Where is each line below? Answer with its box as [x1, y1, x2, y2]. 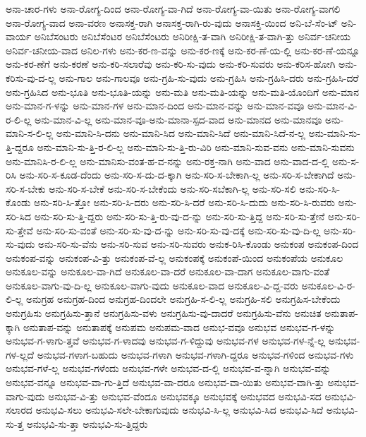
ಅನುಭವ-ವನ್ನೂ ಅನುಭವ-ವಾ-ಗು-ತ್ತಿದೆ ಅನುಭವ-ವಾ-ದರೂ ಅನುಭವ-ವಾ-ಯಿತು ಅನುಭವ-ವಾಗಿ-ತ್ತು [6, 375, 324, 390]
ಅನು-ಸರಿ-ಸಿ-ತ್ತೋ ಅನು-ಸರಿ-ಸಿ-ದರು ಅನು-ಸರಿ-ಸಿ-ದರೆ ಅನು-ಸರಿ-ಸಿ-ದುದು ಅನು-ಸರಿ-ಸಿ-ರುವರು [34, 195, 335, 210]
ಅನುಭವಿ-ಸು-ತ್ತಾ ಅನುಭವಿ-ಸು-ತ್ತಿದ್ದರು [26, 416, 148, 431]
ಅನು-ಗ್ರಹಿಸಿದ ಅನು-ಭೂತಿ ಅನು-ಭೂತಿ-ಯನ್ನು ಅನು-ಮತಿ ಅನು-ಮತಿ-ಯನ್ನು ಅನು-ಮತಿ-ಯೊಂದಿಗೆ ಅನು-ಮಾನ [6, 84, 359, 99]
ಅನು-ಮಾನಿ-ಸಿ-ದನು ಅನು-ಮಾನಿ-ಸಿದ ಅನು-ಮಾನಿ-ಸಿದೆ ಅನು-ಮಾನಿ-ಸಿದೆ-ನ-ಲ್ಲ [56, 126, 305, 140]
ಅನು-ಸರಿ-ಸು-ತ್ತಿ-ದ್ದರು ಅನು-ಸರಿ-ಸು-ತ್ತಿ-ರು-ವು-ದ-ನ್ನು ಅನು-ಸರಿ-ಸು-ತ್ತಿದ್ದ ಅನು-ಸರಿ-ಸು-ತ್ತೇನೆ [34, 208, 325, 223]
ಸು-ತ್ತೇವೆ [6, 222, 33, 237]
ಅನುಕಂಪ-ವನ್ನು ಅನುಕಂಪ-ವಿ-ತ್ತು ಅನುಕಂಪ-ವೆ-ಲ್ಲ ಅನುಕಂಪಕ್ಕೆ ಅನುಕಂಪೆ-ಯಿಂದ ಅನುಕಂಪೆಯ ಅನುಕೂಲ [6, 250, 343, 265]
